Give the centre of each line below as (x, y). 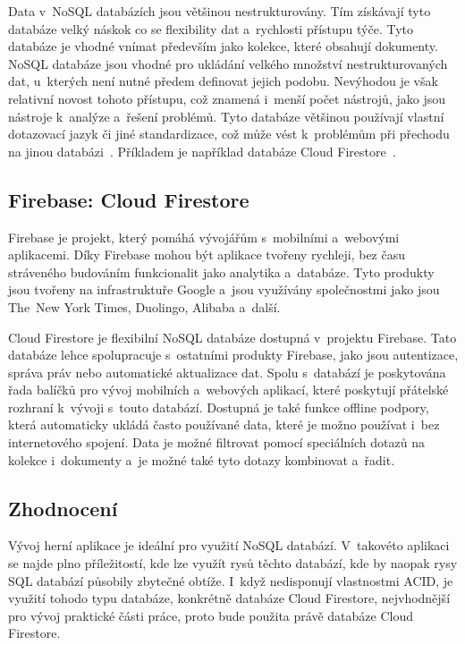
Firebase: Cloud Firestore (129, 199)
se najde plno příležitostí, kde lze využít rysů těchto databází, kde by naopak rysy (233, 563)
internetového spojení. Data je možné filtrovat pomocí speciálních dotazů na (216, 442)
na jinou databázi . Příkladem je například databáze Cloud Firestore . (202, 151)
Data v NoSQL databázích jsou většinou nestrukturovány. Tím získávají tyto (220, 11)
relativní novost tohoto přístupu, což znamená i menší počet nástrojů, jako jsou (227, 98)
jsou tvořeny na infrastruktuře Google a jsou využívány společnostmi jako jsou (224, 289)
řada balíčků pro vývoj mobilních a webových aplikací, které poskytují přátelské (228, 390)
